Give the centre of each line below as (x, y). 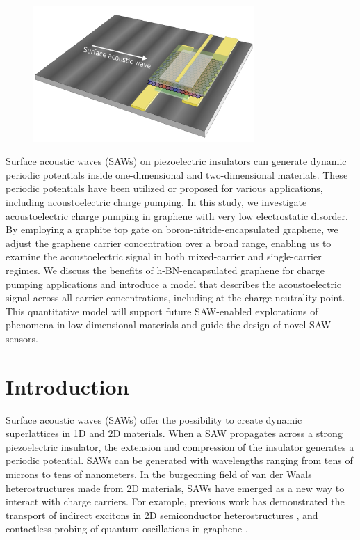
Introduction (67, 386)
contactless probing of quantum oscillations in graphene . (127, 529)
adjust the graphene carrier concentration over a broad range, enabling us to (169, 243)
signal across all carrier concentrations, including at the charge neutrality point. (175, 297)
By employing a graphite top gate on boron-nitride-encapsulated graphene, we (172, 229)
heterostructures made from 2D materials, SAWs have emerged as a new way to (175, 487)
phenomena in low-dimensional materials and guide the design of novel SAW (169, 325)
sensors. (22, 338)
